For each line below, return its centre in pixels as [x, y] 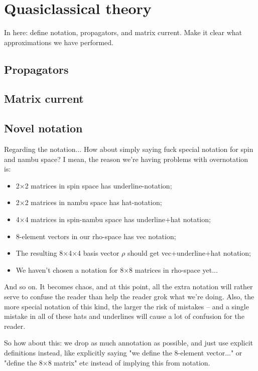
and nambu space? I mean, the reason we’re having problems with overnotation [126, 159]
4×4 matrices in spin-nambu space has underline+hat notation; [113, 219]
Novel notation [43, 128]
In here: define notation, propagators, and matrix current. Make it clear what [123, 32]
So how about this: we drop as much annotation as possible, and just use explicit [129, 343]
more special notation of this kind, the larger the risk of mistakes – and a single [126, 306]
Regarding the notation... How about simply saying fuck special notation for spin [129, 149]
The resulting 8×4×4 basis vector [68, 253]
